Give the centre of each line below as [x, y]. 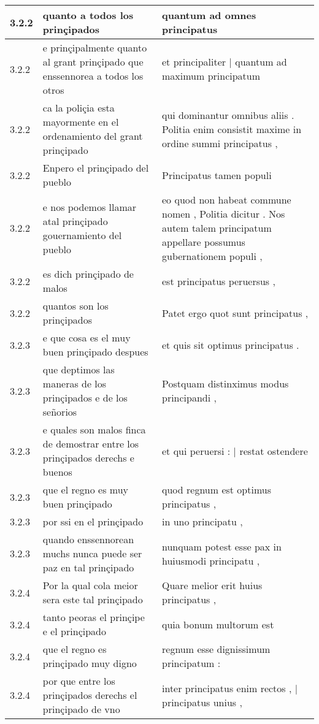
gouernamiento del [82, 235]
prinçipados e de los [85, 398]
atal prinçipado [75, 221]
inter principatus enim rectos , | [230, 688]
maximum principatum [211, 76]
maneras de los [75, 383]
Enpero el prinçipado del [96, 168]
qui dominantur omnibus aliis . [228, 115]
